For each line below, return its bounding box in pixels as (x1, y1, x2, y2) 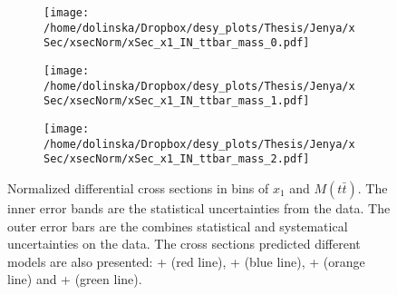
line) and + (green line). (7, 270, 142, 289)
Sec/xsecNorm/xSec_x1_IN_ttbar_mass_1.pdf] (44, 94, 310, 108)
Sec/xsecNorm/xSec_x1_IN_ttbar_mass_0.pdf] (44, 36, 310, 50)
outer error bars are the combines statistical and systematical (7, 216, 348, 235)
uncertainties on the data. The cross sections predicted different (7, 234, 361, 253)
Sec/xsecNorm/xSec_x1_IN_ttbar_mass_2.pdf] (44, 152, 310, 166)
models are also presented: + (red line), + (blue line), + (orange (7, 251, 365, 270)
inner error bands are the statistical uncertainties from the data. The (7, 198, 391, 217)
